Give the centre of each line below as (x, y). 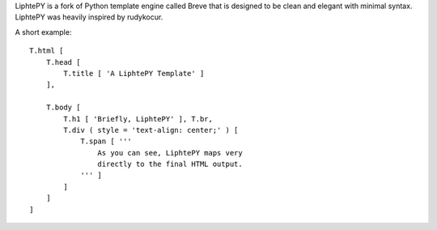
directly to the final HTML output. (170, 164)
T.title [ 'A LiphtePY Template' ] (134, 73)
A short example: (43, 32)
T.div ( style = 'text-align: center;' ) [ (151, 130)
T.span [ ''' (106, 141)
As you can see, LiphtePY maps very (170, 153)
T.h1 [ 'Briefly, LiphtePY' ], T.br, (138, 119)
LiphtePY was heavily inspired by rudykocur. (89, 17)
